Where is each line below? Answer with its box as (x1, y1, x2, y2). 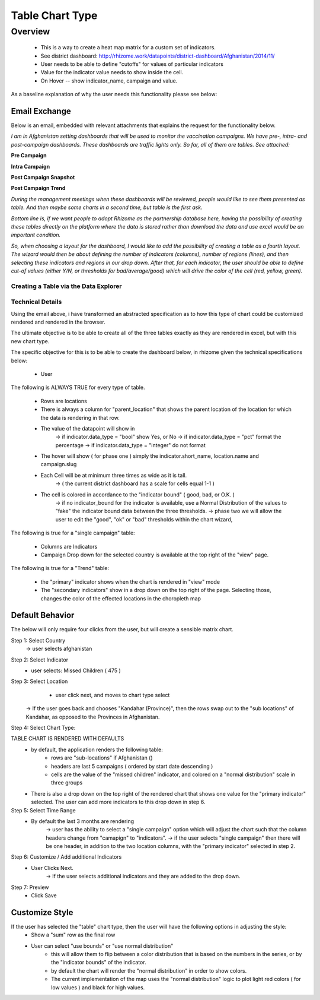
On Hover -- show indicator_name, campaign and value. (40, 77, 178, 84)
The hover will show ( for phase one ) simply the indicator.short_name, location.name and (40, 452, 259, 460)
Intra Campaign (11, 163, 50, 170)
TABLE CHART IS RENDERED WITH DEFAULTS (11, 735, 124, 742)
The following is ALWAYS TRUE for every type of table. (11, 384, 145, 391)
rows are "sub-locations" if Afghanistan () (51, 754, 153, 761)
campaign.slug (40, 461, 77, 468)
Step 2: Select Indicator (11, 656, 68, 663)
